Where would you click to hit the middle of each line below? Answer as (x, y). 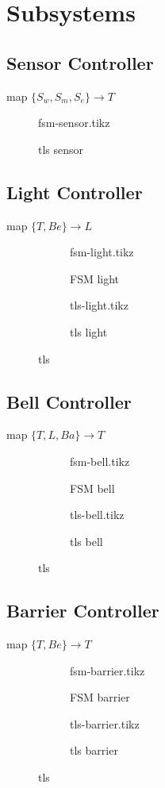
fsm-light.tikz (102, 252)
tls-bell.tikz (97, 515)
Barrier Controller (83, 611)
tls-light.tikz (99, 305)
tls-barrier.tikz (105, 723)
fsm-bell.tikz (100, 461)
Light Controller (75, 192)
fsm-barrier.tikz (107, 670)
